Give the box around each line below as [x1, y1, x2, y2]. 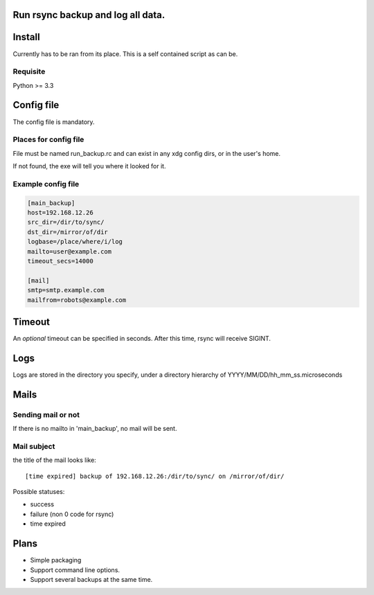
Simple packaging [30, 556, 82, 565]
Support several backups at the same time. [30, 575, 153, 583]
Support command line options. [30, 565, 121, 574]
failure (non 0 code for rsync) [30, 510, 114, 518]
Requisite [12, 66, 46, 76]
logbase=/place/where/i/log [27, 238, 123, 246]
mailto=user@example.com [27, 247, 112, 256]
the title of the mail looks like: [12, 456, 96, 464]
